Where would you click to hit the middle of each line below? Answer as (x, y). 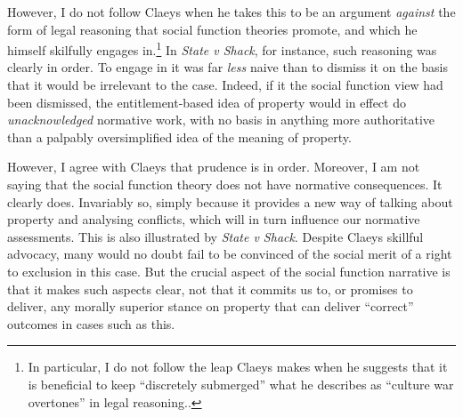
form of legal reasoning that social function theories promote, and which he (212, 29)
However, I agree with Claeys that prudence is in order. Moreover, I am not (214, 167)
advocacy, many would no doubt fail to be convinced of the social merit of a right (230, 254)
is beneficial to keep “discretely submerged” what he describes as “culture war (241, 384)
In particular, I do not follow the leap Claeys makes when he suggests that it (238, 367)
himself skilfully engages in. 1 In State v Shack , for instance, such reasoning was (222, 48)
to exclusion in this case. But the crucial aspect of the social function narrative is (229, 271)
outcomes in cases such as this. (91, 323)
